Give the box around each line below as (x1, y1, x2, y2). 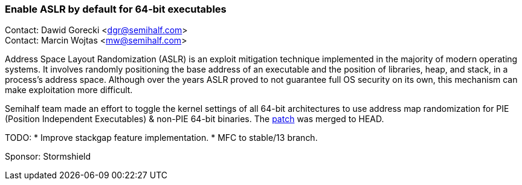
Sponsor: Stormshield (5, 151, 91, 162)
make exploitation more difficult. (5, 85, 133, 96)
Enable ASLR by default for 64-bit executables (5, 3, 227, 15)
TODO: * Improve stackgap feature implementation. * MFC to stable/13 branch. (5, 132, 318, 143)
